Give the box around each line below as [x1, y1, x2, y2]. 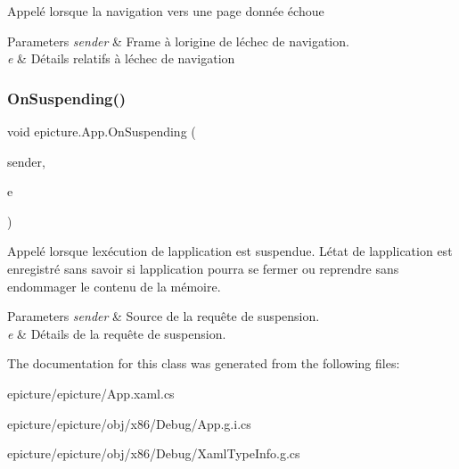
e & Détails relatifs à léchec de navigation [7, 49, 235, 68]
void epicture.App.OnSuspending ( [7, 122, 196, 140]
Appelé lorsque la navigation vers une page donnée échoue [7, 2, 324, 20]
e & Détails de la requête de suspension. [7, 324, 226, 342]
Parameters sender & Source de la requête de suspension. [7, 307, 320, 325]
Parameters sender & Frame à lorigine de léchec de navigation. [7, 31, 349, 50]
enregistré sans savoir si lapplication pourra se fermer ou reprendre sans [7, 259, 399, 277]
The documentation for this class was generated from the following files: [7, 354, 400, 373]
